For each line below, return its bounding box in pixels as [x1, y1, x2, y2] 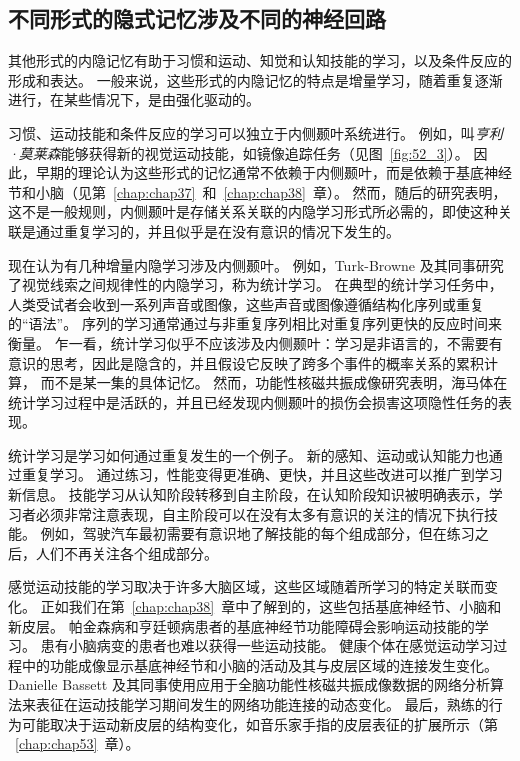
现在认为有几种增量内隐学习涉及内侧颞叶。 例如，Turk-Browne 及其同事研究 [8, 254, 504, 275]
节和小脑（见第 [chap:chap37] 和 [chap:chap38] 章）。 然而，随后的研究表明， [8, 181, 507, 202]
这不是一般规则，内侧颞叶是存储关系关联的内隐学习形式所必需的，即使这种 [8, 201, 498, 222]
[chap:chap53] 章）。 [15, 733, 140, 754]
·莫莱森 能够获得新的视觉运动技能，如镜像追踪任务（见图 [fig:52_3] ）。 [8, 142, 469, 163]
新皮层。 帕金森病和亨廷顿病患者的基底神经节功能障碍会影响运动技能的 [8, 615, 475, 636]
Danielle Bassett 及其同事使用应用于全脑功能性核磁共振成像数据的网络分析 [8, 674, 490, 695]
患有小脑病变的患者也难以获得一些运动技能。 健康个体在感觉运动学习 [40, 635, 494, 656]
